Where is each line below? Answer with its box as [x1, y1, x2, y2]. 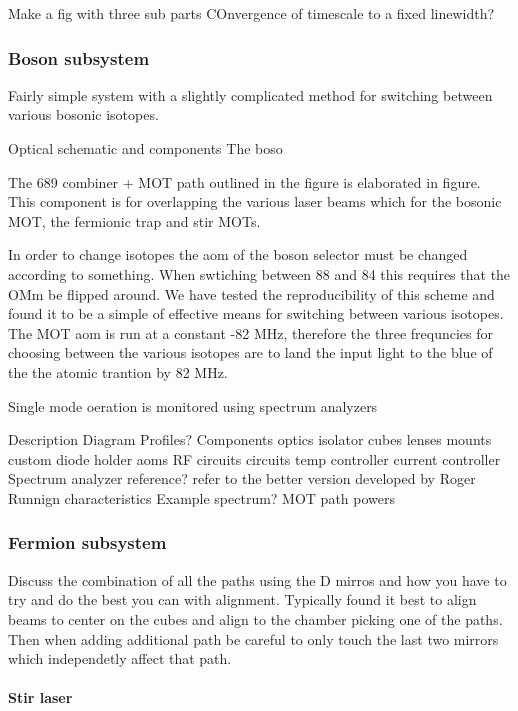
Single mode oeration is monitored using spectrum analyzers [8, 395, 378, 416]
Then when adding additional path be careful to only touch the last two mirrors [8, 628, 499, 649]
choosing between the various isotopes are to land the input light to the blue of [8, 342, 493, 363]
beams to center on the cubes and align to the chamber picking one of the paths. [8, 608, 503, 629]
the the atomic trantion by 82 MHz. [8, 361, 228, 382]
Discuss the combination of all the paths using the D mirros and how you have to [8, 569, 507, 590]
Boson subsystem [8, 45, 150, 70]
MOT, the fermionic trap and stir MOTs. [8, 210, 261, 231]
